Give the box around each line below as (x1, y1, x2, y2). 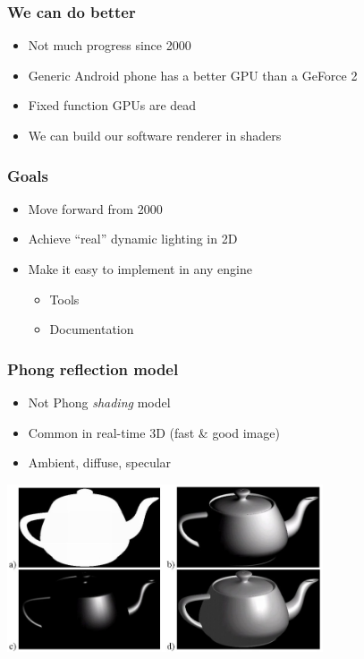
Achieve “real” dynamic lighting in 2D (28, 229, 238, 248)
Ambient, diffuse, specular (28, 453, 172, 472)
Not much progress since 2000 (28, 36, 191, 55)
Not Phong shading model (28, 393, 171, 411)
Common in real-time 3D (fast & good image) (28, 423, 280, 441)
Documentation (49, 320, 134, 338)
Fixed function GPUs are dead (28, 96, 197, 115)
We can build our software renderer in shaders (28, 126, 282, 144)
